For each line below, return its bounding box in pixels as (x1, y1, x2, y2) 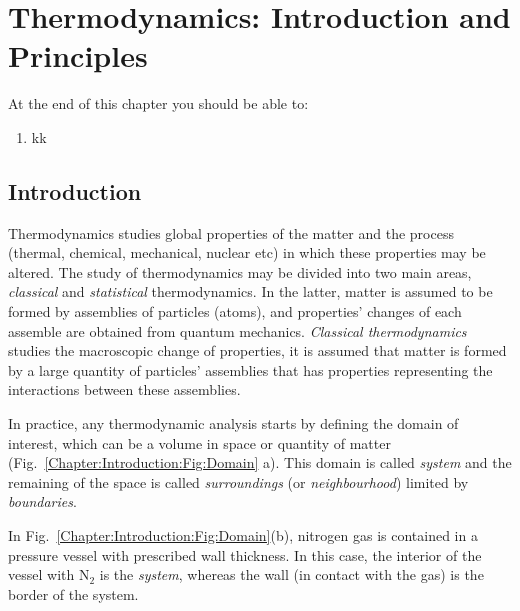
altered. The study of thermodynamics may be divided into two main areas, (8, 261, 472, 282)
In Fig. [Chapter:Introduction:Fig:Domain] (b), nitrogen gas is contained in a (8, 525, 478, 546)
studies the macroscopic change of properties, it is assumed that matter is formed (8, 340, 507, 361)
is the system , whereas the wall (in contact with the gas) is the (99, 564, 484, 585)
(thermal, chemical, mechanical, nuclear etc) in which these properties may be (8, 242, 486, 263)
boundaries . (8, 491, 77, 512)
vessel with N (8, 564, 90, 585)
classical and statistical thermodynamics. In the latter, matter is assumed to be (8, 281, 493, 302)
